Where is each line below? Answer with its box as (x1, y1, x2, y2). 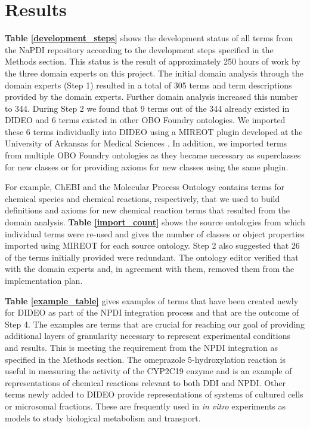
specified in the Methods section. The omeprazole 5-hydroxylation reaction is (5, 353, 286, 365)
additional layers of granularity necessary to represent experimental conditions (5, 329, 291, 342)
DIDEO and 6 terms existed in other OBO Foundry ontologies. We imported (5, 114, 286, 126)
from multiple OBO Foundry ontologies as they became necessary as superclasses (5, 149, 301, 161)
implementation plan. (5, 274, 83, 286)
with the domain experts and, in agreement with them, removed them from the (5, 262, 294, 275)
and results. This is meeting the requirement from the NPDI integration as (5, 341, 278, 353)
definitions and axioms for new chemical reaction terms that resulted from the (5, 204, 290, 216)
